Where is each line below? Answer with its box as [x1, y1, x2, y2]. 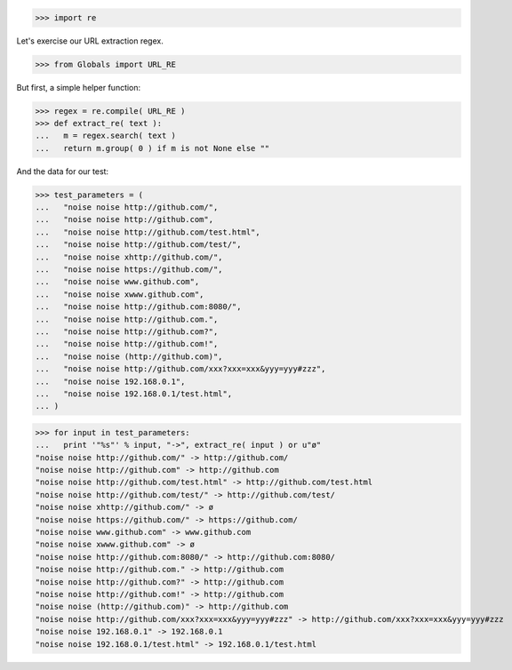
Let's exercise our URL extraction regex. [16, 36, 164, 46]
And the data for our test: [16, 165, 109, 177]
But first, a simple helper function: [16, 82, 141, 92]
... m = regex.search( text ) [35, 131, 177, 141]
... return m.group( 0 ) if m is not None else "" [35, 143, 270, 153]
